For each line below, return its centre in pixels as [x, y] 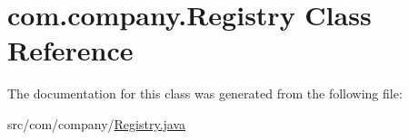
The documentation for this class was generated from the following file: [205, 93]
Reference [70, 50]
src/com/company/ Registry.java [97, 123]
